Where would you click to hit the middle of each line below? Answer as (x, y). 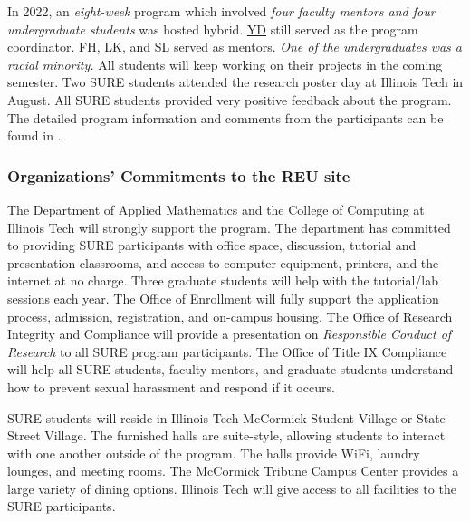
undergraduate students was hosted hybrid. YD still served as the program (213, 29)
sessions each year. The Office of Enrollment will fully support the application (223, 298)
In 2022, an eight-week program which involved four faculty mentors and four (221, 11)
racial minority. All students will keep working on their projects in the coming (225, 64)
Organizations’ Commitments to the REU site (179, 175)
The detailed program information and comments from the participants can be (225, 117)
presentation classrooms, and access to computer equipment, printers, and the (223, 262)
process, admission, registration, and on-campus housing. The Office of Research (230, 316)
